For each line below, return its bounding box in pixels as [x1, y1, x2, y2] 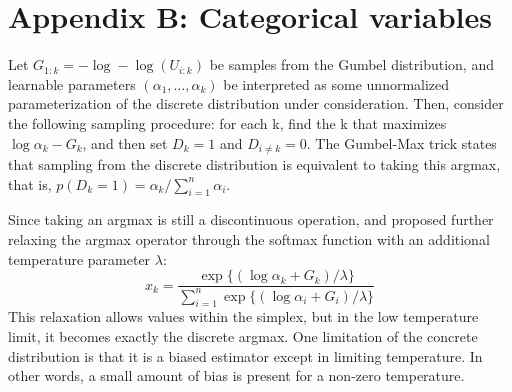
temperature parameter [8, 248, 151, 269]
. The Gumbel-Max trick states [306, 132, 497, 153]
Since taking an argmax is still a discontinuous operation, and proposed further [8, 209, 494, 230]
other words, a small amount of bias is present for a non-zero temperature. [8, 365, 465, 386]
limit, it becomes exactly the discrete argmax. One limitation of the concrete [8, 325, 478, 346]
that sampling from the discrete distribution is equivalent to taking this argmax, [8, 153, 501, 174]
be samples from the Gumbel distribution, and [209, 54, 494, 75]
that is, [8, 173, 52, 194]
